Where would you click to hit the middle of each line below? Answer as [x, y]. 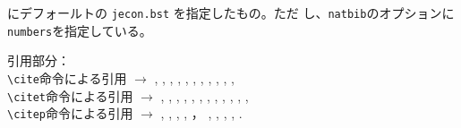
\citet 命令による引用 [70, 95]
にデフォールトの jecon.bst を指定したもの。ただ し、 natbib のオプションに [231, 13]
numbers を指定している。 [80, 30]
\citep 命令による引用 [70, 113]
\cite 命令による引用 [67, 77]
